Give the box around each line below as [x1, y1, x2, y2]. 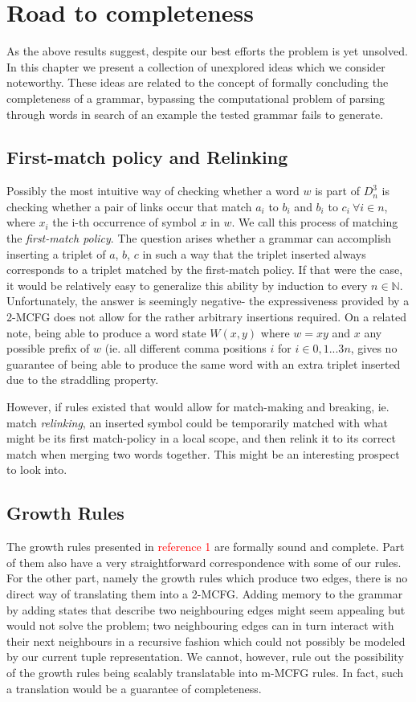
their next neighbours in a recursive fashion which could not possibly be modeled [6, 632, 406, 649]
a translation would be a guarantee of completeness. [6, 680, 262, 696]
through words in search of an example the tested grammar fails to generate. [6, 105, 384, 122]
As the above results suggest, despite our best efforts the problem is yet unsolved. [6, 43, 408, 59]
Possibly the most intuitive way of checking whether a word [6, 182, 300, 199]
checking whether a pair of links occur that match [6, 198, 252, 214]
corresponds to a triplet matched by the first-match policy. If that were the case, [6, 261, 403, 278]
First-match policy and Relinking [6, 145, 288, 169]
